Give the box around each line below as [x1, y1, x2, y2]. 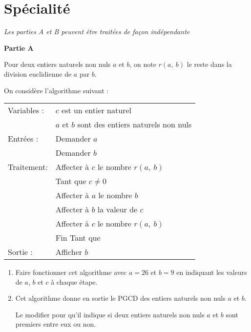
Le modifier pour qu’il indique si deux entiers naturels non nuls [15, 309, 205, 319]
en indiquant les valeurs [176, 267, 247, 277]
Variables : [8, 104, 44, 116]
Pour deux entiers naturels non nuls [4, 59, 111, 69]
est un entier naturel [62, 104, 131, 116]
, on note [129, 59, 156, 69]
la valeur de [97, 204, 138, 215]
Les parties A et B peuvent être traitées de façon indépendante [4, 26, 190, 37]
